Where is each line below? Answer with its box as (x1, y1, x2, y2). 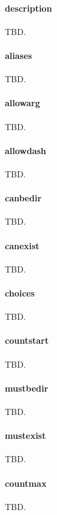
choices (5, 286, 35, 299)
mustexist (5, 429, 46, 442)
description (5, 1, 52, 14)
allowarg (5, 96, 41, 109)
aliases (5, 48, 32, 61)
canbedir (5, 192, 42, 204)
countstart (5, 334, 49, 347)
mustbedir (5, 381, 49, 394)
